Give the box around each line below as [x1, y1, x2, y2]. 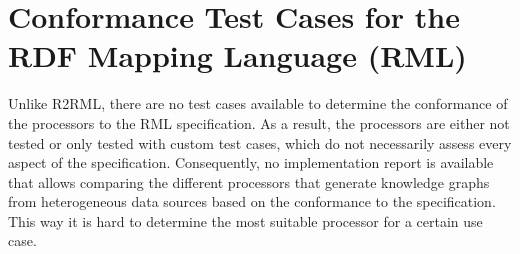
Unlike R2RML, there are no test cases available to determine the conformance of [8, 93, 508, 114]
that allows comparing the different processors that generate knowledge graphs [8, 171, 490, 192]
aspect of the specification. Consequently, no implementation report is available [8, 152, 494, 173]
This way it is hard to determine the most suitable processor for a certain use [8, 210, 483, 231]
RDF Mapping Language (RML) [8, 35, 467, 76]
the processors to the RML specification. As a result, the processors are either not [8, 112, 510, 133]
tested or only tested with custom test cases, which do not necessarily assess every [8, 132, 512, 153]
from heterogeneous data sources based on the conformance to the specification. [8, 191, 496, 212]
